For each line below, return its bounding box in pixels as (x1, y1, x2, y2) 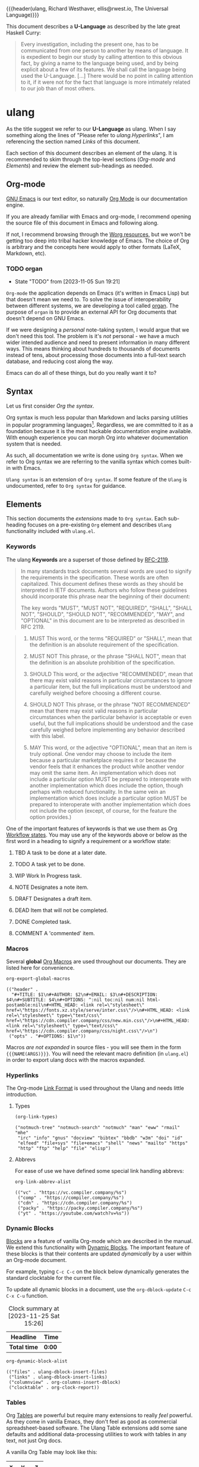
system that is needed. (6, 440, 62, 447)
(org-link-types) (14, 1114, 58, 1120)
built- (178, 458, 192, 465)
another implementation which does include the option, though (29, 781, 184, 789)
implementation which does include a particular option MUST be (29, 794, 187, 802)
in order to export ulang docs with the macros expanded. (6, 1056, 146, 1063)
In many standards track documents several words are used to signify (20, 567, 192, 575)
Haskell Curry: (6, 29, 42, 36)
